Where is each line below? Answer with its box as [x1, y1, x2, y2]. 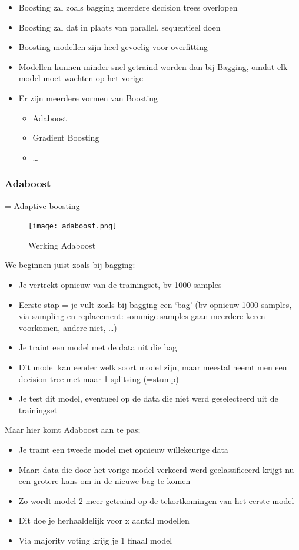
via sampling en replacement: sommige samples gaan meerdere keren [18, 310, 265, 322]
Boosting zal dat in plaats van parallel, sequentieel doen [18, 21, 221, 33]
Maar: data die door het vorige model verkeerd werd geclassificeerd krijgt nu [18, 463, 294, 475]
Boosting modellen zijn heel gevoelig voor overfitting [18, 41, 208, 53]
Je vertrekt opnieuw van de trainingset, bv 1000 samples [18, 279, 222, 290]
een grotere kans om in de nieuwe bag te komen [18, 475, 191, 487]
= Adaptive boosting [5, 199, 80, 211]
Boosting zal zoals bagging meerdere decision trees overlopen [18, 1, 238, 13]
